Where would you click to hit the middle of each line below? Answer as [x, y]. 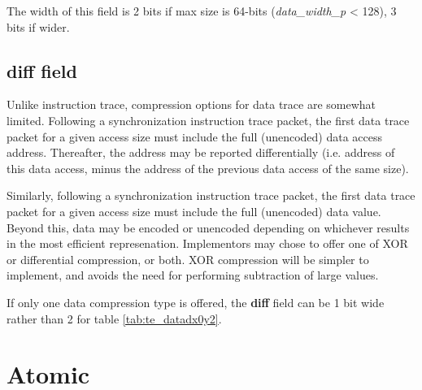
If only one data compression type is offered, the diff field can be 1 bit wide [196, 302]
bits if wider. [38, 26]
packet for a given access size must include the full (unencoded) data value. [194, 211]
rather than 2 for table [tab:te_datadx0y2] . [114, 318]
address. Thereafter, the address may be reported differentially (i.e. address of [201, 152]
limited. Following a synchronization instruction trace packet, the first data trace [208, 120]
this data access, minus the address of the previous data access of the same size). [208, 168]
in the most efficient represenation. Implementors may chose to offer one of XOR [207, 243]
